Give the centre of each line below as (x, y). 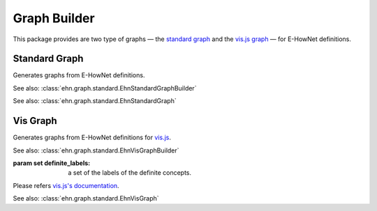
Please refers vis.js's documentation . (66, 185)
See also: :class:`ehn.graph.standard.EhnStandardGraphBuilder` (105, 88)
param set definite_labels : (52, 163)
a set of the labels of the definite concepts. (130, 173)
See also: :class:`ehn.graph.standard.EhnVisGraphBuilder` (96, 150)
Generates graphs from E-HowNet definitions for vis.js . (92, 138)
